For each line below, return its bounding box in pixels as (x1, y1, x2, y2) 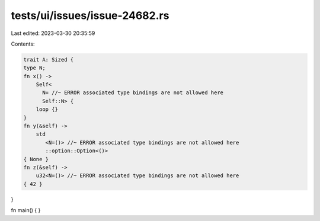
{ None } (23, 156, 49, 162)
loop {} (36, 106, 59, 113)
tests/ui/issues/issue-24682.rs (11, 9, 169, 22)
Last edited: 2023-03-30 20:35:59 (11, 30, 95, 37)
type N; (23, 65, 46, 71)
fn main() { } (11, 207, 41, 214)
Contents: (11, 40, 35, 47)
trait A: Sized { (23, 56, 74, 63)
